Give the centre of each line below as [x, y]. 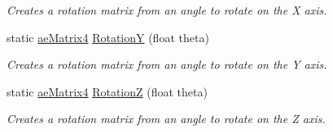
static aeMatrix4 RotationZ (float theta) [107, 91]
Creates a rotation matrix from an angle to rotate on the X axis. [167, 10]
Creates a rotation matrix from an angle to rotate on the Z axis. [166, 119]
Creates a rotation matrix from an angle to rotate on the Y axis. [167, 64]
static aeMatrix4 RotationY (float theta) [108, 37]
